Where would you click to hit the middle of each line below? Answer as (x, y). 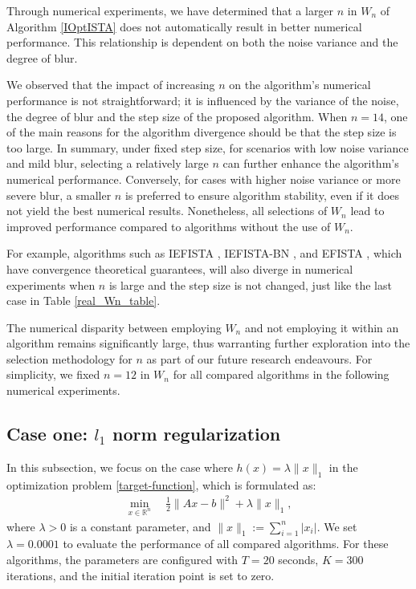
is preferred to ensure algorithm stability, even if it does (262, 195)
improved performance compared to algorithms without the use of (169, 226)
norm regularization (196, 434)
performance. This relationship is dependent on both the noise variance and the (202, 42)
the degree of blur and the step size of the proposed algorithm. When (177, 116)
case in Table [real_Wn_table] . (84, 301)
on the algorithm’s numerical (300, 85)
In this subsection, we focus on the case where (120, 467)
